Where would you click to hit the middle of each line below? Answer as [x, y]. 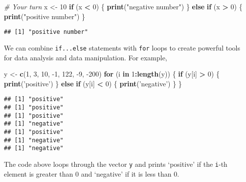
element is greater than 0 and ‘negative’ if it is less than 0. [92, 173]
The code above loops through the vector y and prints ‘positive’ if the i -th [116, 164]
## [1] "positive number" [46, 32]
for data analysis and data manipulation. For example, [86, 57]
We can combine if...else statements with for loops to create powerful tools [122, 47]
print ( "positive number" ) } [45, 16]
